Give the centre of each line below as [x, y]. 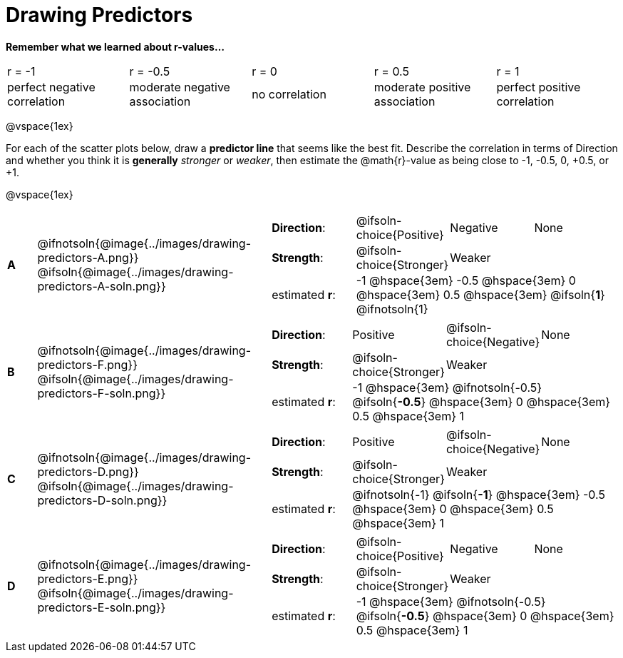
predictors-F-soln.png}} [102, 393]
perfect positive [539, 87]
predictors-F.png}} [87, 364]
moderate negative [180, 87]
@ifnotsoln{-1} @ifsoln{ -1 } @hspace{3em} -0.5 [479, 494]
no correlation [289, 94]
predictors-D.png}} [88, 471]
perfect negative [51, 87]
